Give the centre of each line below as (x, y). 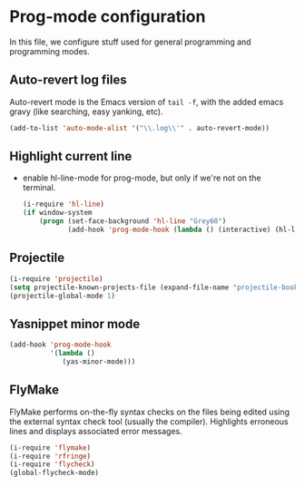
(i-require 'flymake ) (50, 447)
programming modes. (50, 51)
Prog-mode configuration (108, 17)
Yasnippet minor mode (75, 324)
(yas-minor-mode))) (99, 361)
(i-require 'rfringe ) (50, 456)
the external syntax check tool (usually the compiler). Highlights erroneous (149, 421)
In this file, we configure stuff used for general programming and (130, 42)
